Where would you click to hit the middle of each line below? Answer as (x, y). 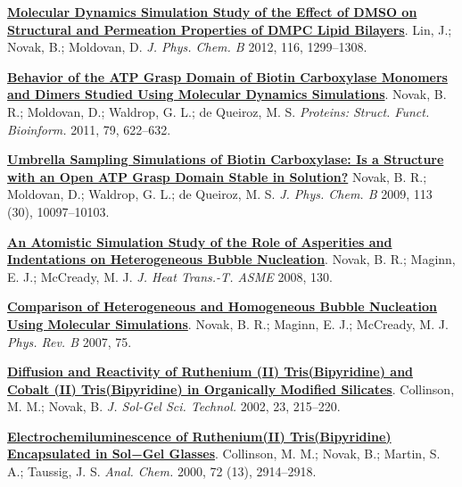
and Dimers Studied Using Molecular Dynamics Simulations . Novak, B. (227, 94)
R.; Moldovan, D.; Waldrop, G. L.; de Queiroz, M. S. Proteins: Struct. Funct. (219, 111)
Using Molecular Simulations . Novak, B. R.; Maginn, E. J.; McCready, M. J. (228, 323)
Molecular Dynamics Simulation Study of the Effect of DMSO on (212, 12)
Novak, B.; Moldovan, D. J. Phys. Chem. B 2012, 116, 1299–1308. (187, 47)
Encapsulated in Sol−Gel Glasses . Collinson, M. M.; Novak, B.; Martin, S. (224, 454)
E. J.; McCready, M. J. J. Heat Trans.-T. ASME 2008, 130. (170, 276)
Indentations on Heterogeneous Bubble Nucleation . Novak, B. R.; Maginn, (231, 259)
